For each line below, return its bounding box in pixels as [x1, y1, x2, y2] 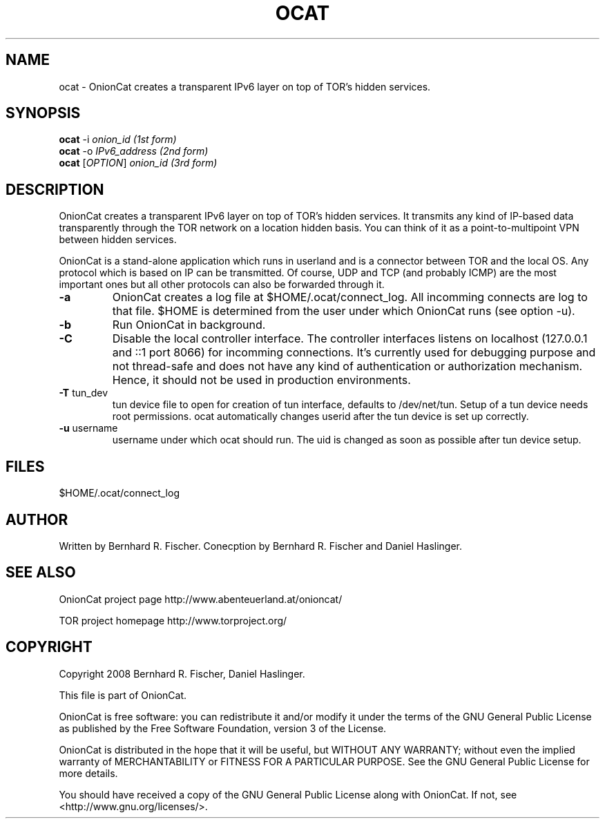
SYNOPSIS [6, 104, 81, 122]
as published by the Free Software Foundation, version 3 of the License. [59, 722, 387, 734]
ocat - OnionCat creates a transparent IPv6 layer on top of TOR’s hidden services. [59, 80, 431, 93]
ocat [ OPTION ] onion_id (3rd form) [59, 157, 218, 169]
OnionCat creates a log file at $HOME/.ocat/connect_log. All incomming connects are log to [112, 290, 588, 305]
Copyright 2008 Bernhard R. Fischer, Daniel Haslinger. [59, 667, 305, 680]
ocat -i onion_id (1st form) [59, 133, 177, 146]
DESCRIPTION [6, 180, 104, 198]
